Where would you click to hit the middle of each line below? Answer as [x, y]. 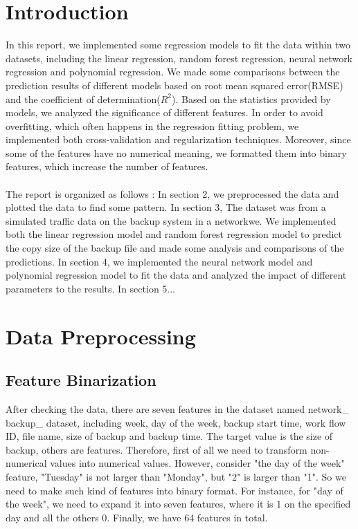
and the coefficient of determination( [83, 99]
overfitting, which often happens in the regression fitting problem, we [152, 126]
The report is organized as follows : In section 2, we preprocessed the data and [172, 193]
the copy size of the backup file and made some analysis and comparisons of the [175, 248]
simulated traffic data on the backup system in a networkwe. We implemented [171, 220]
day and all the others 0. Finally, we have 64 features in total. [137, 517]
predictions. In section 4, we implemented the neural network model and [159, 261]
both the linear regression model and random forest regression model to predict [174, 234]
